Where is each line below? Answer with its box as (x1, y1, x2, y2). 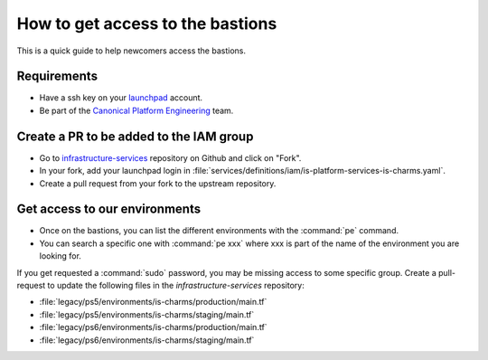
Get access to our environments (16, 202, 202, 217)
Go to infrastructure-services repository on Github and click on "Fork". (39, 152, 302, 163)
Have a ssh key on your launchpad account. (39, 92, 203, 103)
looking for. (39, 251, 81, 261)
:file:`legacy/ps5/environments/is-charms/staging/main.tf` (39, 308, 255, 320)
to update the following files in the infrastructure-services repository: (47, 280, 305, 290)
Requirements (16, 69, 99, 84)
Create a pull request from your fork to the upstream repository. (39, 177, 277, 189)
